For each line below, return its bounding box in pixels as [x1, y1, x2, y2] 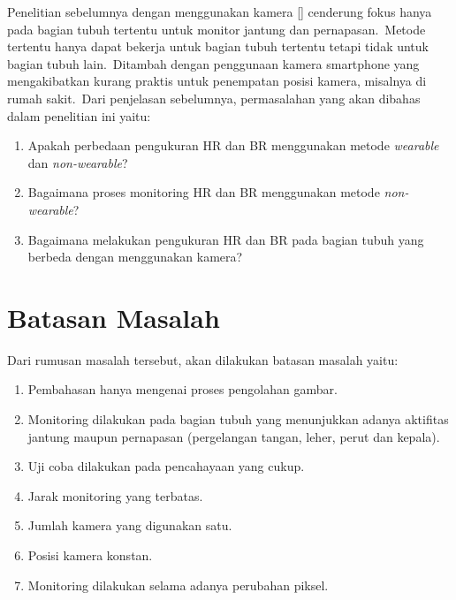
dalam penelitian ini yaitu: [7, 106, 151, 125]
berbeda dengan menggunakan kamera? [27, 247, 243, 266]
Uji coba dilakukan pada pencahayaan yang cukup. [27, 457, 305, 475]
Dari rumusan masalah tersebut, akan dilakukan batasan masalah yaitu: [7, 350, 399, 368]
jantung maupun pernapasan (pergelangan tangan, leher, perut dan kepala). [27, 427, 440, 445]
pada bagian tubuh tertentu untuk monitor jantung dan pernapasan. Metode [7, 19, 426, 38]
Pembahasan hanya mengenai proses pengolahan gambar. [27, 380, 338, 399]
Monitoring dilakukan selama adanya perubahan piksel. [27, 575, 329, 594]
